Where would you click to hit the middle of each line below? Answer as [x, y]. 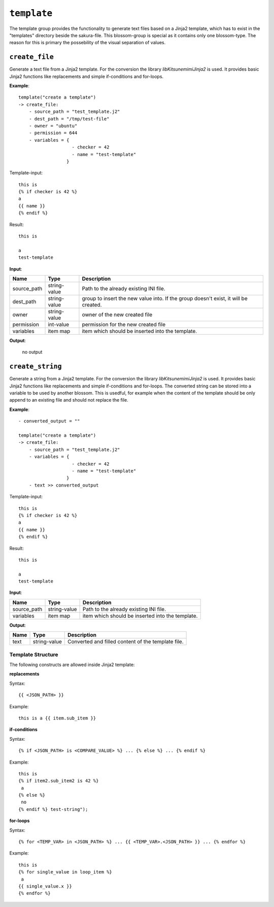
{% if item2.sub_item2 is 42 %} [59, 781]
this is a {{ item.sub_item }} [57, 718]
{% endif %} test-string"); [53, 809]
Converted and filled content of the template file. [126, 642]
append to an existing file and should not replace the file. [69, 400]
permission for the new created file [124, 324]
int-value [59, 324]
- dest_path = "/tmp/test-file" [69, 119]
